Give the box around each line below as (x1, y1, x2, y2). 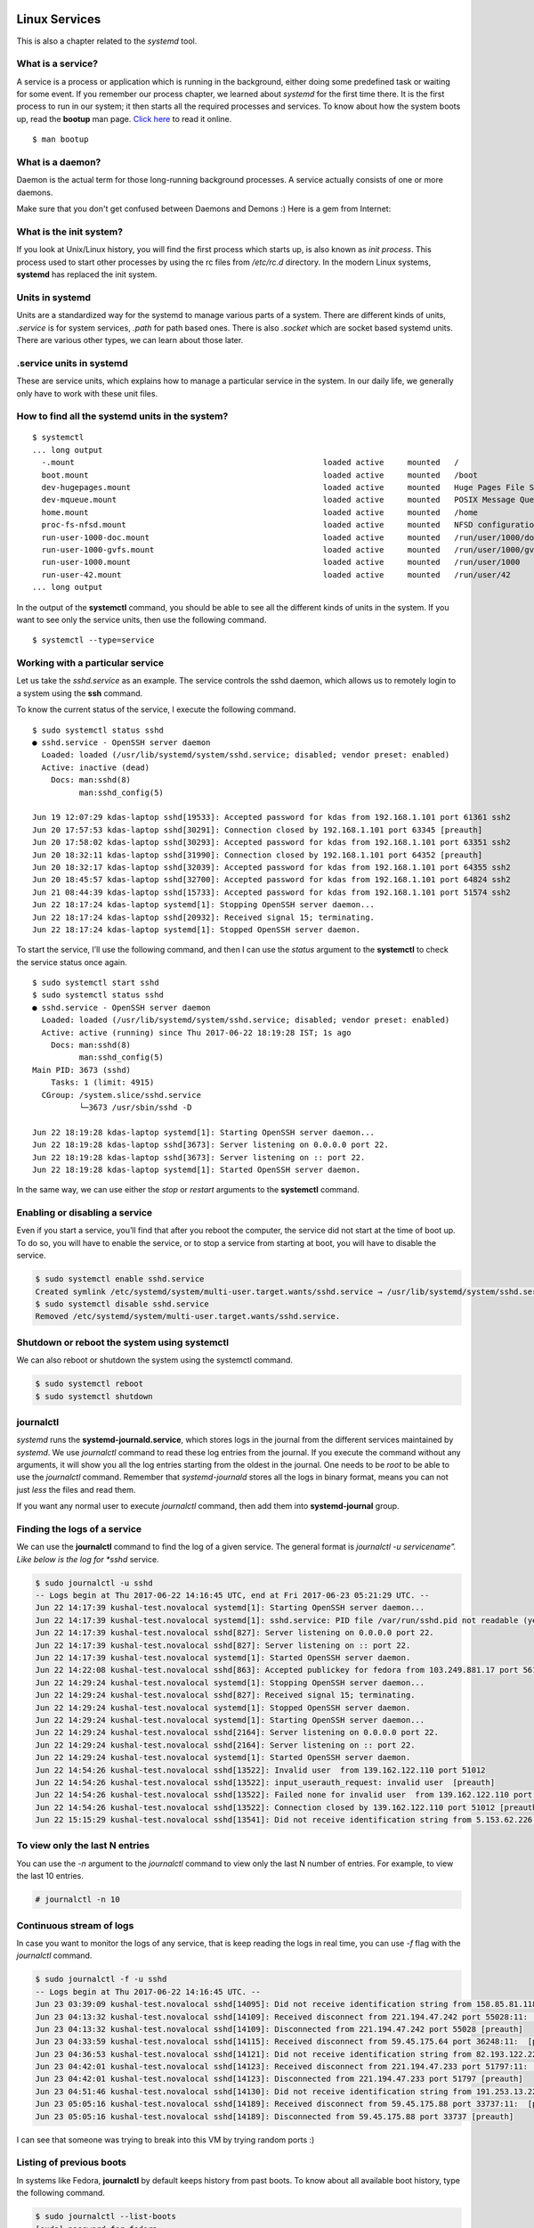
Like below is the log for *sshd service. (16, 1553, 159, 1564)
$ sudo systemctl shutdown (35, 1391, 153, 1401)
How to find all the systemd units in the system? (16, 410, 229, 422)
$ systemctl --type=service (32, 635, 155, 645)
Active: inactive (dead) (41, 762, 150, 773)
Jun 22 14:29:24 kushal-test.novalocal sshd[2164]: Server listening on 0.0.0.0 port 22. (35, 1727, 440, 1738)
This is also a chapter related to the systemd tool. (16, 36, 198, 46)
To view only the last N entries (16, 1839, 150, 1852)
